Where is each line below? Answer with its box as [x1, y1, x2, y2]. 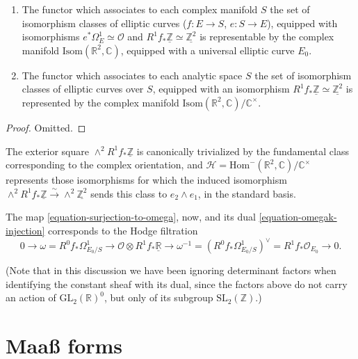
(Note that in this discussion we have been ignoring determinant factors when [6, 263, 336, 278]
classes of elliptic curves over [22, 81, 144, 96]
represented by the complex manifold [22, 95, 179, 109]
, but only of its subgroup [104, 290, 213, 305]
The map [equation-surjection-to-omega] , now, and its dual [6, 209, 256, 224]
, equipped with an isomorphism [152, 81, 290, 96]
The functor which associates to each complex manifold [22, 2, 258, 16]
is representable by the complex [200, 29, 334, 44]
